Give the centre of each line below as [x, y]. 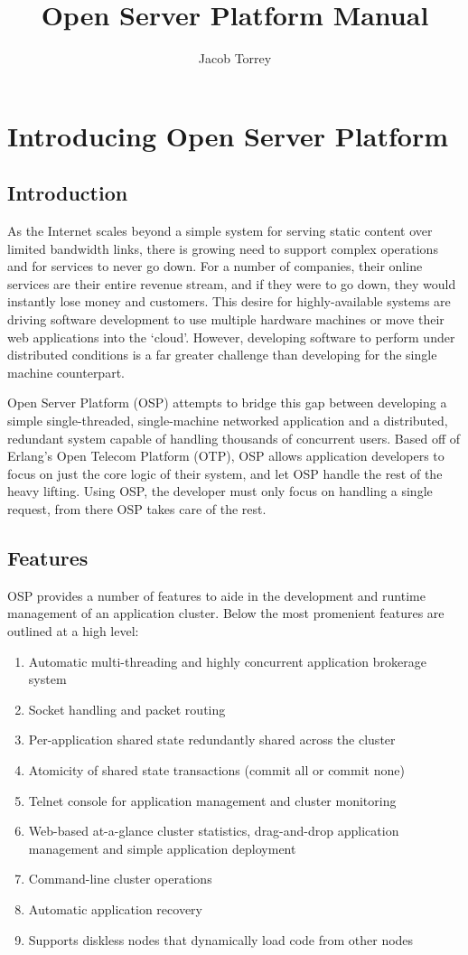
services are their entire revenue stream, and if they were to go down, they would [232, 283]
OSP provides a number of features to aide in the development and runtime [216, 595]
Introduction [68, 193]
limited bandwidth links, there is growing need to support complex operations [223, 248]
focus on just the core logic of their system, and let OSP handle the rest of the [225, 473]
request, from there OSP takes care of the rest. [137, 509]
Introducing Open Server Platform [228, 135]
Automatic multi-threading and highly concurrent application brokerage [227, 661]
